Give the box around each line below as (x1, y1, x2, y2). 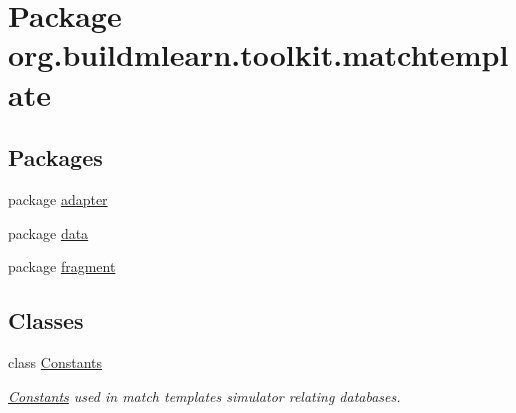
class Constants (8, 351, 103, 372)
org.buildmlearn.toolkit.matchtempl (8, 34, 509, 75)
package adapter (8, 188, 108, 209)
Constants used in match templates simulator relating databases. (8, 385, 401, 406)
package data (8, 222, 89, 243)
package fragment (8, 256, 116, 277)
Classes (8, 305, 84, 336)
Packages (8, 142, 103, 173)
